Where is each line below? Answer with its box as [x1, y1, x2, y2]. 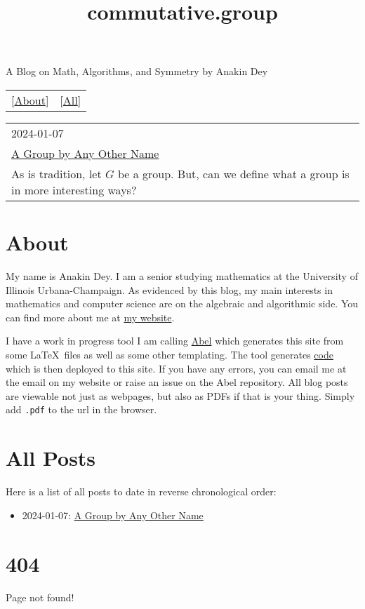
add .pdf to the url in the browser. [6, 402, 157, 417]
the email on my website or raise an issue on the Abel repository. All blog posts [6, 375, 348, 389]
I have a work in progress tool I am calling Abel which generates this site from [6, 333, 344, 348]
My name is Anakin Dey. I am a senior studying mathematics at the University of [6, 269, 358, 283]
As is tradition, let [11, 165, 102, 182]
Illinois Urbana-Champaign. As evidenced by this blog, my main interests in [6, 282, 333, 297]
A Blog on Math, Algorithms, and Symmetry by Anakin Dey [6, 64, 268, 79]
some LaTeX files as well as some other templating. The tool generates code [6, 347, 333, 362]
